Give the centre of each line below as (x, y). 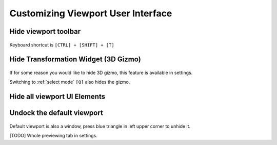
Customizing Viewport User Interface (91, 13)
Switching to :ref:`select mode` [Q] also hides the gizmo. (70, 82)
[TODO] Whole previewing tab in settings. (53, 136)
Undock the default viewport (56, 113)
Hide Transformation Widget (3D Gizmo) (75, 59)
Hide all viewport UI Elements (57, 97)
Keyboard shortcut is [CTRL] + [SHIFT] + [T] (62, 45)
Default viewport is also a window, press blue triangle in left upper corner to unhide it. (100, 126)
